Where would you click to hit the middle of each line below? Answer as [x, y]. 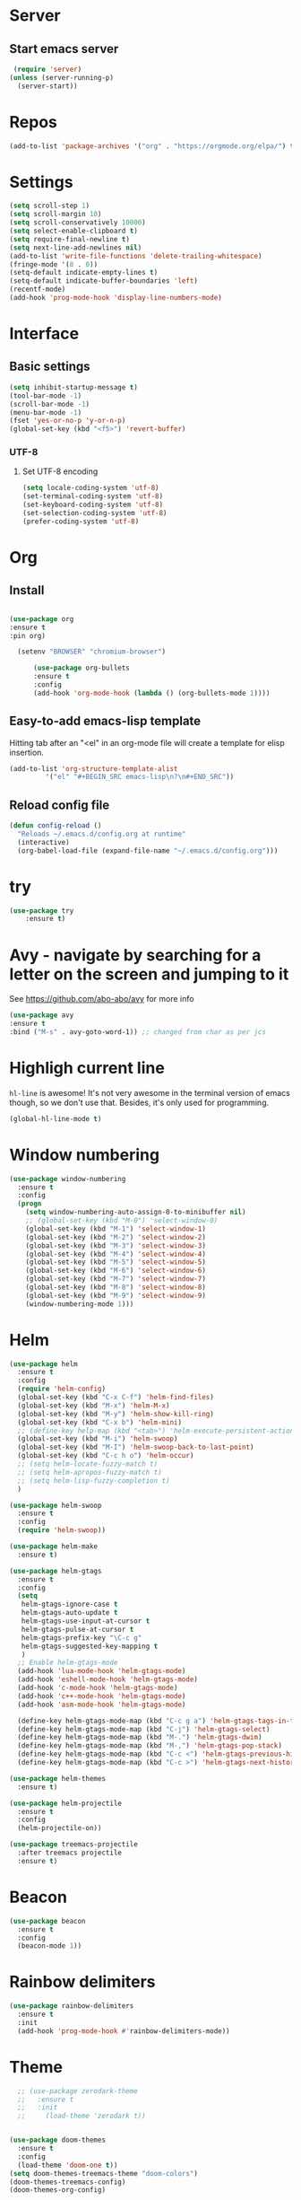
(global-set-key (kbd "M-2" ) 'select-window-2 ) [116, 1237]
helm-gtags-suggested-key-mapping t [90, 1646]
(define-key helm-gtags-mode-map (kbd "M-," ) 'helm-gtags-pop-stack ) [150, 1746]
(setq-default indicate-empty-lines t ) [84, 273]
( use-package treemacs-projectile [74, 1845]
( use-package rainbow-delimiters [72, 2006]
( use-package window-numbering [68, 1179]
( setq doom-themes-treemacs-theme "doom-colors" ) [104, 2173]
